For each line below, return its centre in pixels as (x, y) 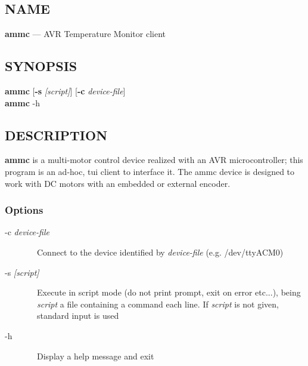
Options (24, 210)
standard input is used (78, 316)
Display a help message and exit (95, 356)
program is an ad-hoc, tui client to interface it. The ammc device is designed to (150, 171)
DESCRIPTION (56, 135)
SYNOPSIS (41, 66)
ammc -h (22, 102)
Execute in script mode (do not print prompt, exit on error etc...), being (169, 292)
